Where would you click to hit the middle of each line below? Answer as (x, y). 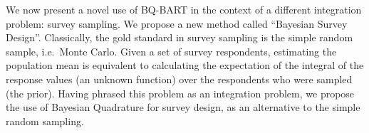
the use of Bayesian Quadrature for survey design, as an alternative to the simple (183, 107)
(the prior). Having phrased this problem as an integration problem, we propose (180, 93)
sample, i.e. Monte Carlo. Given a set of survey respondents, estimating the (171, 51)
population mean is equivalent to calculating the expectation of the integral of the (185, 65)
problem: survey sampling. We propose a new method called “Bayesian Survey (177, 23)
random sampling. (45, 121)
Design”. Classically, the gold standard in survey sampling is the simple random (180, 37)
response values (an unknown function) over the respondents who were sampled (179, 79)
